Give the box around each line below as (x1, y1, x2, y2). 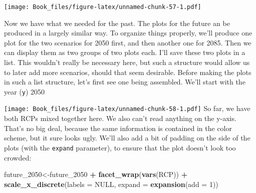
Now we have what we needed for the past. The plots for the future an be (4, 17, 230, 28)
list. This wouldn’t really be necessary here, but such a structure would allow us (4, 57, 250, 67)
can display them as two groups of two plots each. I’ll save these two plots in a (4, 47, 245, 57)
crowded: (4, 152, 32, 162)
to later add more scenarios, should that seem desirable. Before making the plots (4, 66, 251, 77)
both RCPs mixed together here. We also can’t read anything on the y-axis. (4, 113, 236, 123)
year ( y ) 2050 (4, 86, 45, 96)
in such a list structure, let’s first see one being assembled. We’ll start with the (4, 76, 245, 87)
